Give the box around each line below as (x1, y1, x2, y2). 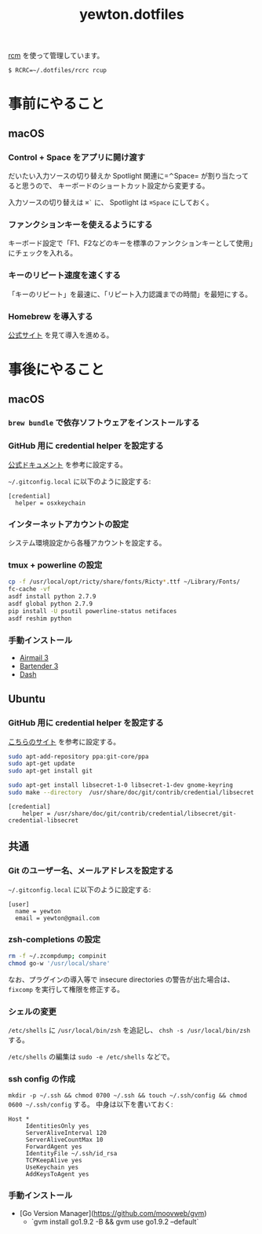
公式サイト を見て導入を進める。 (8, 330, 114, 340)
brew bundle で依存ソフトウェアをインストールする (8, 417, 200, 428)
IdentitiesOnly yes (25, 1122, 89, 1130)
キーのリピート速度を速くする (8, 270, 122, 281)
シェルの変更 (8, 1006, 57, 1017)
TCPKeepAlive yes (25, 1157, 82, 1165)
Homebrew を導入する (8, 310, 93, 321)
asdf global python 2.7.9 (8, 600, 93, 608)
